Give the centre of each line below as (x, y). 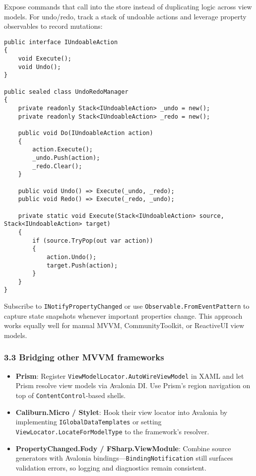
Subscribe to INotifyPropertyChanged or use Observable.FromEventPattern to (127, 306)
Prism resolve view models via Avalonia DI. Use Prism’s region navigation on (133, 385)
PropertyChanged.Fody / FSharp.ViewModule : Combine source (123, 448)
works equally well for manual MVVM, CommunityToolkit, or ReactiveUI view (124, 325)
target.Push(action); (82, 265)
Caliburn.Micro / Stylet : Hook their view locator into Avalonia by (122, 412)
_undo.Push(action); (66, 158)
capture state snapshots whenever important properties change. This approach (123, 315)
